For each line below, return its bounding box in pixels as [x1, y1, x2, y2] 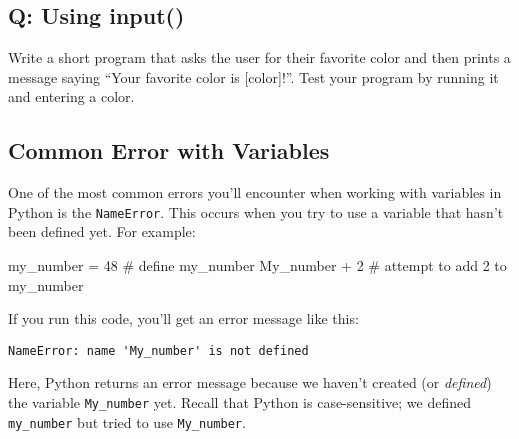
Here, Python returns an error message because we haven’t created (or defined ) [8, 372, 492, 393]
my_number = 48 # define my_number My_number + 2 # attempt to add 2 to [8, 255, 507, 276]
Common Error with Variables [8, 135, 330, 166]
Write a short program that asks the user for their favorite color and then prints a [8, 47, 511, 68]
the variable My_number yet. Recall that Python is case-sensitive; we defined [8, 392, 471, 413]
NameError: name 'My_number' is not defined [8, 343, 309, 358]
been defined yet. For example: [8, 221, 196, 242]
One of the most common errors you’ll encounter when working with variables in [8, 182, 502, 203]
